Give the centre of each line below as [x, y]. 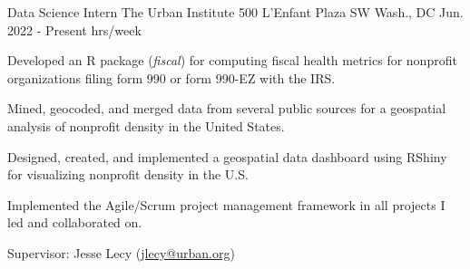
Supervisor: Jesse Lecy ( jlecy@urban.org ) [121, 252]
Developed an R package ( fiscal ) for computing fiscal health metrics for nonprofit [232, 60]
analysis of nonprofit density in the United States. [146, 125]
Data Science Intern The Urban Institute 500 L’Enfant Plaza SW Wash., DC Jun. [235, 12]
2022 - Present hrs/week [74, 29]
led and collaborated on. [75, 222]
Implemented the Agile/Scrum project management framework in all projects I [226, 204]
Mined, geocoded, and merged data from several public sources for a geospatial [227, 108]
